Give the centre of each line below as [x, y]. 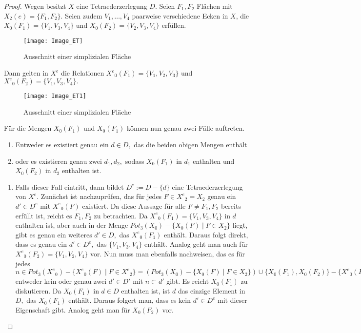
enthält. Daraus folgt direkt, [206, 234]
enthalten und [214, 161]
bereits [231, 206]
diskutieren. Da [38, 290]
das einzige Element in [211, 290]
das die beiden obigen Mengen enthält [191, 144]
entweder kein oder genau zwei [61, 281]
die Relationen [83, 73]
